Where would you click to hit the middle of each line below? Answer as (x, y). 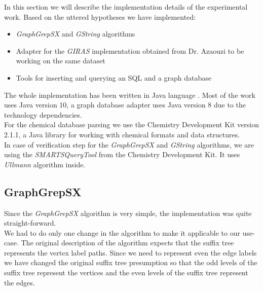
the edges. (20, 282)
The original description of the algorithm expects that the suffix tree (127, 243)
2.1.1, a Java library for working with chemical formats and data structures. (122, 134)
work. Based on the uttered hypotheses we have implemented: (100, 16)
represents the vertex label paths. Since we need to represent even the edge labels (130, 252)
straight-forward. (30, 223)
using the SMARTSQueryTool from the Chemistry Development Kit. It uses (122, 154)
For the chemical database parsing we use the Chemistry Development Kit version (131, 124)
